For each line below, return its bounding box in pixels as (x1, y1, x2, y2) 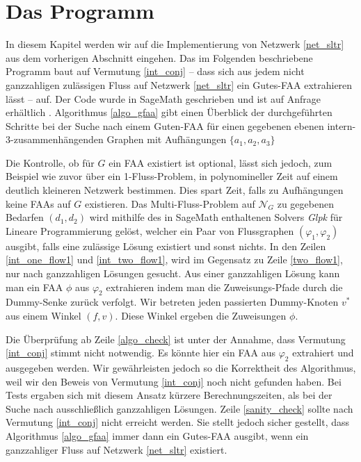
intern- (327, 118, 356, 133)
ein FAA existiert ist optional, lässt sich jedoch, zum (109, 155, 332, 170)
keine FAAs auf (6, 196, 71, 211)
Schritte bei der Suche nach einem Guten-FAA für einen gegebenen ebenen (6, 118, 324, 133)
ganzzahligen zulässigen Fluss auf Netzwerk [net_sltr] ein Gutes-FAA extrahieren (6, 77, 353, 92)
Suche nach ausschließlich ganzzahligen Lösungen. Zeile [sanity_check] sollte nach (6, 401, 353, 415)
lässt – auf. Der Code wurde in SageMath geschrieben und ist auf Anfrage (6, 91, 321, 106)
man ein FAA (6, 279, 63, 294)
